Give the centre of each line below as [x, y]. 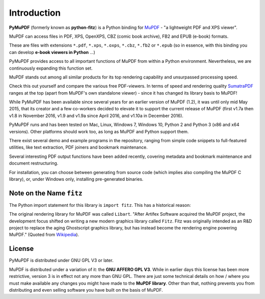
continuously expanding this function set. [51, 68]
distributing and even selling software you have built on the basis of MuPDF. [86, 290]
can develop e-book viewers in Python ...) [52, 52]
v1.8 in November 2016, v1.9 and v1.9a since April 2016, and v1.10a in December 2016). [96, 116]
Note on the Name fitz [46, 193]
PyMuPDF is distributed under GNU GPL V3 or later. [61, 260]
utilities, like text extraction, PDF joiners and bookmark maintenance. [78, 148]
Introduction [35, 13]
